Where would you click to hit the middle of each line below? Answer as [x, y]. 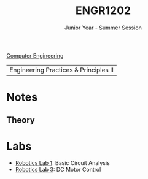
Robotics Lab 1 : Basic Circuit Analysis [63, 163]
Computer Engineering [35, 55]
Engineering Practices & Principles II [61, 70]
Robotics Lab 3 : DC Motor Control [58, 170]
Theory [21, 120]
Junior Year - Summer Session [103, 28]
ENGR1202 [103, 11]
